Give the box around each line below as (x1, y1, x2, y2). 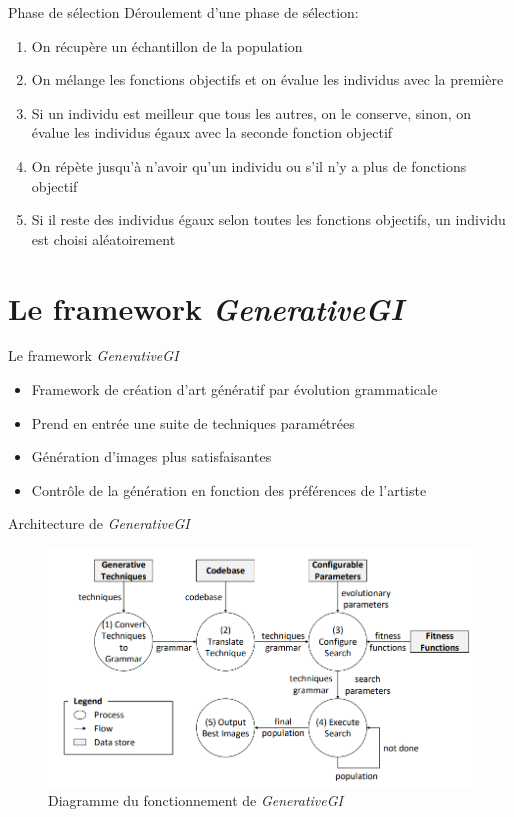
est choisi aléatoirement (31, 228, 176, 249)
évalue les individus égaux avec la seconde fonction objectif (31, 122, 393, 143)
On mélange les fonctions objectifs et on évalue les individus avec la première (31, 69, 504, 90)
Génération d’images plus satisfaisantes (31, 446, 272, 467)
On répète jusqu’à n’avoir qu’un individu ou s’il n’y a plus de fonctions (31, 155, 467, 176)
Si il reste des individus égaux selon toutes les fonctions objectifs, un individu (31, 209, 506, 230)
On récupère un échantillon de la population (31, 35, 303, 56)
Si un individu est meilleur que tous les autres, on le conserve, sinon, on (31, 102, 472, 123)
